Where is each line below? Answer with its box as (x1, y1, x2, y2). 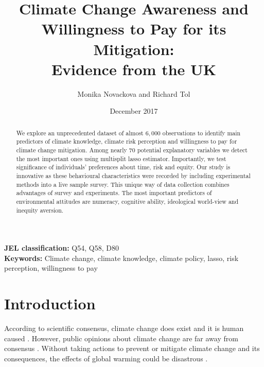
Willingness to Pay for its (41, 18, 226, 39)
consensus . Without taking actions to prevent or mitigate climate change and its (4, 343, 260, 354)
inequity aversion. (16, 205, 64, 214)
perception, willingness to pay (4, 263, 98, 273)
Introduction (4, 293, 96, 314)
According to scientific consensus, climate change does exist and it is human (4, 323, 244, 334)
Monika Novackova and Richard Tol (77, 88, 190, 99)
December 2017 (110, 106, 158, 116)
